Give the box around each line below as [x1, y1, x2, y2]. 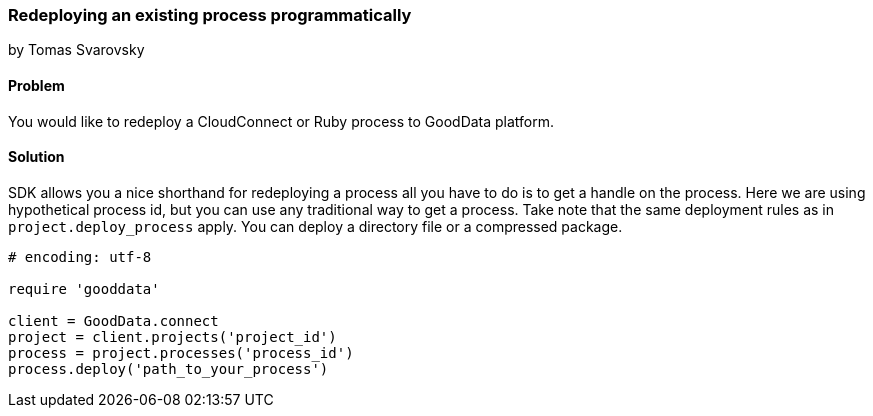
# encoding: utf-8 [8, 248, 152, 265]
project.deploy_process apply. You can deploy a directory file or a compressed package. [8, 217, 623, 235]
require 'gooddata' [8, 280, 160, 297]
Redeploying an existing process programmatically [8, 5, 412, 25]
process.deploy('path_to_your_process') [8, 360, 329, 377]
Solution [8, 148, 65, 166]
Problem [8, 76, 65, 94]
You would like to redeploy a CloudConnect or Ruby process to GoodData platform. [8, 112, 555, 130]
